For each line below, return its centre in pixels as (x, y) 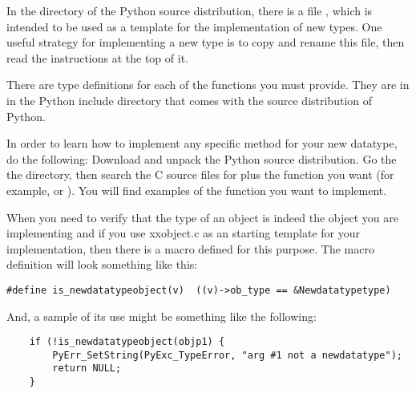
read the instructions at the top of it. (97, 57)
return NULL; (87, 369)
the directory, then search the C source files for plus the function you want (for (200, 174)
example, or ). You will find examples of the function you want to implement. (197, 190)
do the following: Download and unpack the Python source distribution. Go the (202, 158)
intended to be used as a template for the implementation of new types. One (194, 26)
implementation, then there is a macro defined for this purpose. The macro (190, 248)
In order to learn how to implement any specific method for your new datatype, (202, 143)
